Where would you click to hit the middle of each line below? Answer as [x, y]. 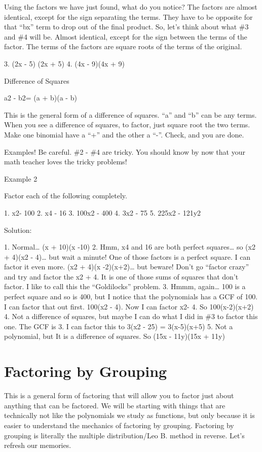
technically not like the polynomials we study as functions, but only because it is [129, 415]
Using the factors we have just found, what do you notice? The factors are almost [131, 7]
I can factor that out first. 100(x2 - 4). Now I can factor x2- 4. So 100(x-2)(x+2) [129, 306]
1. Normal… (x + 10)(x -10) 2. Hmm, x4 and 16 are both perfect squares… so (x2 [130, 247]
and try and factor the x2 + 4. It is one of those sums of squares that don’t [121, 276]
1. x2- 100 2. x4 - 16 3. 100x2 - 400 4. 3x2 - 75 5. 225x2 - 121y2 [103, 212]
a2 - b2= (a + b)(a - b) [41, 98]
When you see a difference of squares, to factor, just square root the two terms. [127, 125]
